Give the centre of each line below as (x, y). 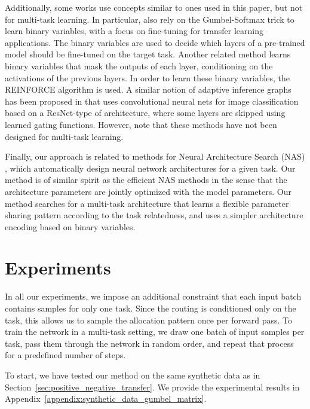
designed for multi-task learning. (64, 136)
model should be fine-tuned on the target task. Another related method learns (148, 54)
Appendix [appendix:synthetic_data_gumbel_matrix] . (106, 399)
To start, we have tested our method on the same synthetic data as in (133, 375)
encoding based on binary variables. (70, 226)
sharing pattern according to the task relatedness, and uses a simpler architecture (154, 215)
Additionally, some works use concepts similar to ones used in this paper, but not (154, 7)
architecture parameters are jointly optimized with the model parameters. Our (148, 191)
